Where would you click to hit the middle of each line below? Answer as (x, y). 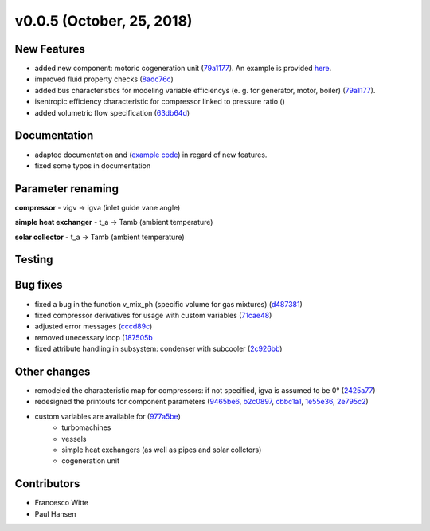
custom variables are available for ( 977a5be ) (107, 416)
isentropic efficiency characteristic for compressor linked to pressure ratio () (160, 102)
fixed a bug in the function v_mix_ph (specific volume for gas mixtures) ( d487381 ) (168, 304)
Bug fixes (39, 285)
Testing (34, 260)
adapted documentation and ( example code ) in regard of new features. (151, 155)
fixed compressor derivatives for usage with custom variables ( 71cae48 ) (153, 315)
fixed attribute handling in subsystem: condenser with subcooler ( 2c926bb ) (158, 349)
